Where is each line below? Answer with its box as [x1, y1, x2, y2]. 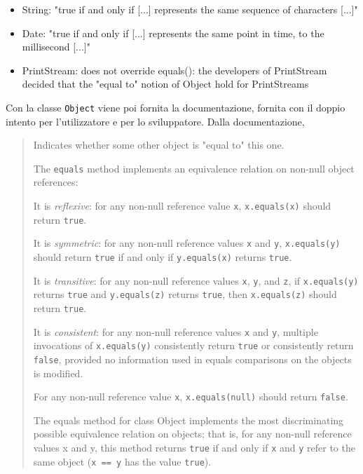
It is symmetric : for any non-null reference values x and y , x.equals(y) [33, 236, 341, 250]
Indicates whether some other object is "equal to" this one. [33, 137, 285, 152]
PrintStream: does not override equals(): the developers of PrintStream [22, 62, 327, 77]
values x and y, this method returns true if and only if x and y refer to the [33, 440, 355, 455]
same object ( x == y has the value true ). [33, 454, 212, 468]
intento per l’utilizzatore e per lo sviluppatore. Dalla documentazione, [6, 114, 305, 128]
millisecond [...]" [22, 39, 90, 54]
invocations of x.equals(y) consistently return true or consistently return [33, 338, 354, 353]
